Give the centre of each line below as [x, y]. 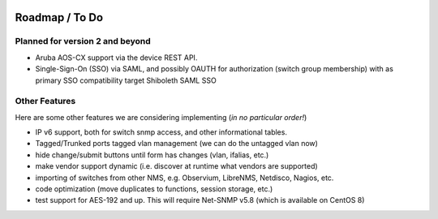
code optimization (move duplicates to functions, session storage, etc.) [154, 189]
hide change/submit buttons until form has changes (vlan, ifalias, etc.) [152, 155]
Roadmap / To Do [59, 17]
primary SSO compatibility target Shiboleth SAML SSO [126, 80]
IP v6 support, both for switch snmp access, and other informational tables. [161, 132]
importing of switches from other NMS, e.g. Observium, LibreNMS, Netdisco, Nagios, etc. [185, 178]
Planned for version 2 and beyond [83, 41]
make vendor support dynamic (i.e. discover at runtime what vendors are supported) [176, 166]
